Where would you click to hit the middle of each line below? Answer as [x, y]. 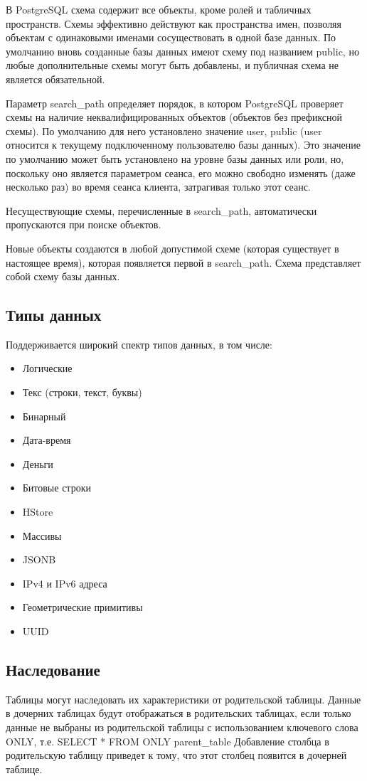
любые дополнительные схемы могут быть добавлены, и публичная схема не [172, 65]
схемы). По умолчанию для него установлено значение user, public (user [164, 131]
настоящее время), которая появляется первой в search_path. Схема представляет [183, 262]
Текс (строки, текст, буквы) [82, 392]
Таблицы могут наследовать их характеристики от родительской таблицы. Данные [183, 699]
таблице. [24, 769]
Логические [47, 368]
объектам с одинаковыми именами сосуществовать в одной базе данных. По [171, 37]
